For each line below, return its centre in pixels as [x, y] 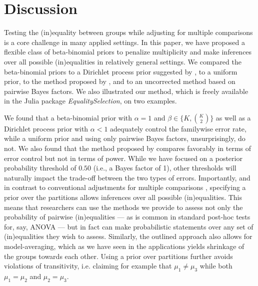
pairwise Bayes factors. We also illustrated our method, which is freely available [126, 91]
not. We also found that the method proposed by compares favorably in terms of [127, 148]
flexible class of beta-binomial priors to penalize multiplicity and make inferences [128, 52]
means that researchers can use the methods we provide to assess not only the [123, 207]
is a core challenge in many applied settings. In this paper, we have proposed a [124, 42]
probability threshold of [40, 168]
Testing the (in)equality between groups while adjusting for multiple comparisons [128, 32]
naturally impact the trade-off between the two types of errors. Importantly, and [127, 177]
